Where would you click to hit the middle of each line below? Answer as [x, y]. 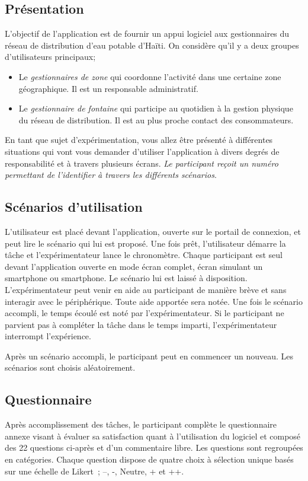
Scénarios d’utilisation [74, 207]
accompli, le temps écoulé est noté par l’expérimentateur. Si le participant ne [145, 313]
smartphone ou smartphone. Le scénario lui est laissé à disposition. [126, 278]
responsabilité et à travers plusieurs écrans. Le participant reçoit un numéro [142, 163]
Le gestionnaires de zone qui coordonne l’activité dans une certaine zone [150, 76]
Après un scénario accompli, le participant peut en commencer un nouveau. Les [149, 356]
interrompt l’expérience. [48, 336]
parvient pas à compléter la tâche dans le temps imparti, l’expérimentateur [141, 324]
